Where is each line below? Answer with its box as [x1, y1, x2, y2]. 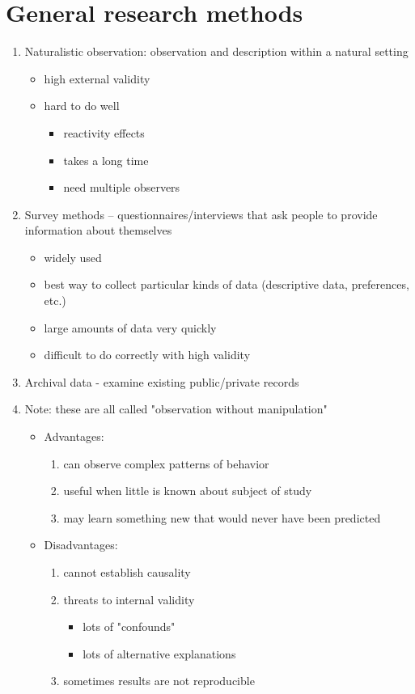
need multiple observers [63, 179, 180, 196]
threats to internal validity [63, 590, 195, 607]
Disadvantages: [44, 536, 118, 553]
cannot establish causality [63, 564, 191, 580]
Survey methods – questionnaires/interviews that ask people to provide [24, 205, 378, 222]
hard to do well [44, 97, 120, 114]
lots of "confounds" [83, 618, 176, 635]
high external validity [44, 70, 150, 87]
